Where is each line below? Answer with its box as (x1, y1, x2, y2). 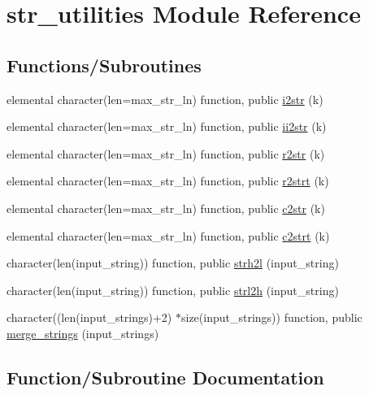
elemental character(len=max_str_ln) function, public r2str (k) (7, 145, 325, 162)
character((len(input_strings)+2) (7, 309, 172, 326)
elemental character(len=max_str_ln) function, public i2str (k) (7, 90, 323, 107)
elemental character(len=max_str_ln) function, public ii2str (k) (7, 118, 327, 135)
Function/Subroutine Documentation (7, 364, 324, 389)
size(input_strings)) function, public (180, 309, 362, 326)
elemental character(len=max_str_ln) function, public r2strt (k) (7, 172, 329, 189)
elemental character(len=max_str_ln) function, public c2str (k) (7, 199, 325, 216)
